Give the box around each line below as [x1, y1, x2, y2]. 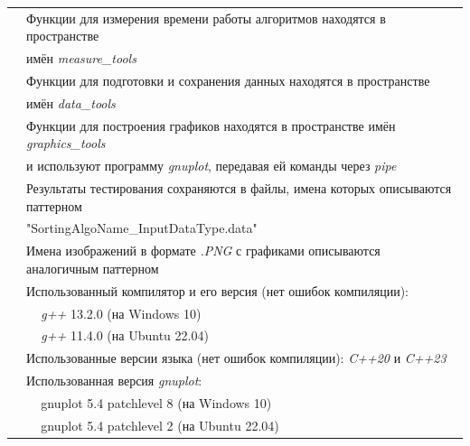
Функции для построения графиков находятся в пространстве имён [26, 116, 396, 135]
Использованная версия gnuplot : [26, 371, 202, 390]
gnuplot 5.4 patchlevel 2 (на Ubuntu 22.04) [41, 415, 279, 434]
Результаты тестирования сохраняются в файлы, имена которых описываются [26, 179, 452, 197]
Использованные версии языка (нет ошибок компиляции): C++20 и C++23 [26, 348, 446, 367]
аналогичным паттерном [26, 258, 159, 277]
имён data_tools [26, 93, 116, 112]
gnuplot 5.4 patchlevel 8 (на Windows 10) [41, 393, 272, 412]
